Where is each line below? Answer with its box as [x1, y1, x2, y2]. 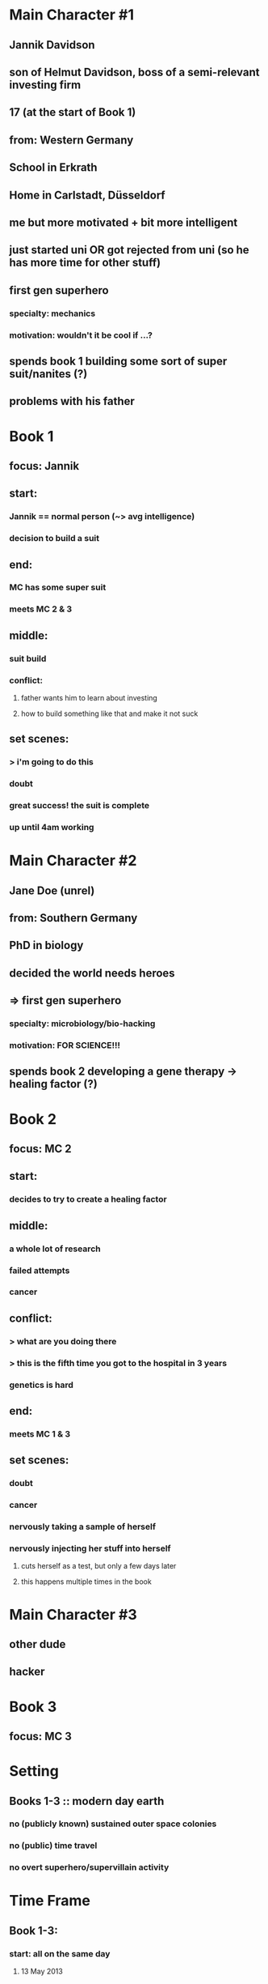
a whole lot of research [9, 1243, 101, 1254]
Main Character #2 [9, 852, 137, 870]
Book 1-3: [9, 1923, 59, 1937]
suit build [9, 653, 47, 664]
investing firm [9, 78, 82, 92]
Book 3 [9, 1697, 57, 1716]
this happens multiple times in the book [20, 1577, 152, 1586]
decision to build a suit [9, 533, 100, 544]
